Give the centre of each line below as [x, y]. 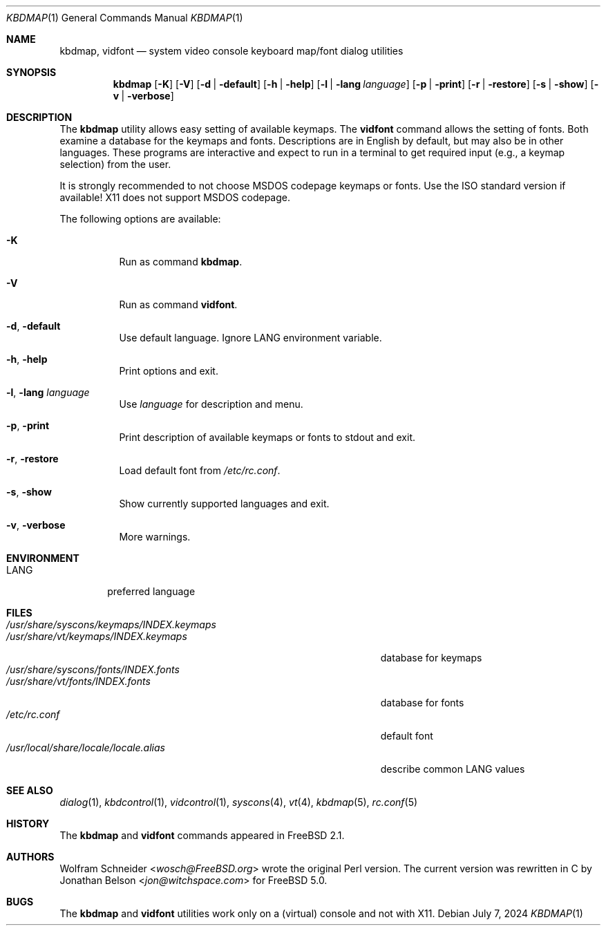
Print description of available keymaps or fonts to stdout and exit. [267, 437]
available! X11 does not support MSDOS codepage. [175, 197]
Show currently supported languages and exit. [224, 504]
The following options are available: [140, 219]
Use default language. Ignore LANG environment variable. [250, 338]
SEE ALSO [30, 790]
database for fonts [422, 703]
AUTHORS [30, 857]
